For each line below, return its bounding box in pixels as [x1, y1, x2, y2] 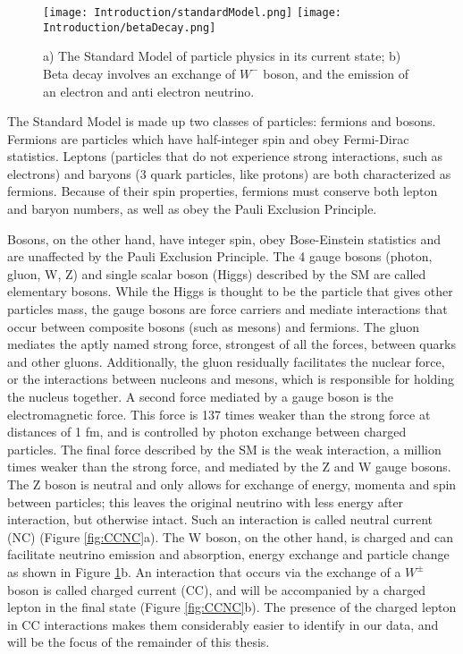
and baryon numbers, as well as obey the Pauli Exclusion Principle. [7, 200, 377, 218]
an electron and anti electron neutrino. [43, 81, 255, 100]
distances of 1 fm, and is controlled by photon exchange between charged [7, 422, 407, 441]
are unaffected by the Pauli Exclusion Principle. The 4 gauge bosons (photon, [7, 247, 433, 266]
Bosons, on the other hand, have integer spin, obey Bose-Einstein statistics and [7, 229, 442, 248]
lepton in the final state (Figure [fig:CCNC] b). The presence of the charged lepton [7, 598, 457, 616]
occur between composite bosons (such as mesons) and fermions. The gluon [7, 317, 420, 335]
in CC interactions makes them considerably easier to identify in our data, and [7, 615, 439, 633]
